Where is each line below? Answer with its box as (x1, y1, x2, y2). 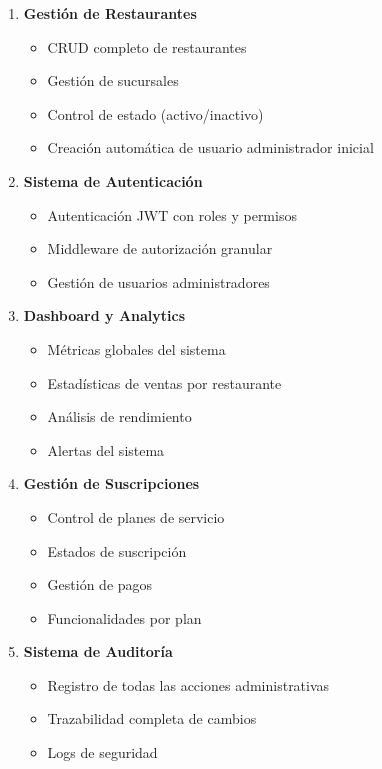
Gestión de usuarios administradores (47, 271, 270, 292)
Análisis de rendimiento (47, 406, 192, 427)
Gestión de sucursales (47, 70, 179, 91)
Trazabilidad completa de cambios (47, 708, 257, 729)
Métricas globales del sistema (47, 338, 226, 359)
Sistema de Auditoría (23, 641, 173, 662)
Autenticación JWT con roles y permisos (47, 204, 297, 225)
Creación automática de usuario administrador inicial (47, 137, 374, 158)
